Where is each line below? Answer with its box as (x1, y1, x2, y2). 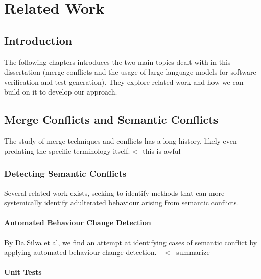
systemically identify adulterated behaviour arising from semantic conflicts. (4, 197, 239, 208)
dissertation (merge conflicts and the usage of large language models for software (4, 66, 256, 77)
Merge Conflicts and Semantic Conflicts (4, 111, 219, 127)
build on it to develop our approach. (4, 86, 117, 97)
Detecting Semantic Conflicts (4, 167, 127, 180)
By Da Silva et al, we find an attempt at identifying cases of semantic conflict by (4, 237, 257, 247)
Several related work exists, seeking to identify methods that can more (4, 187, 225, 198)
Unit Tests (4, 267, 42, 277)
